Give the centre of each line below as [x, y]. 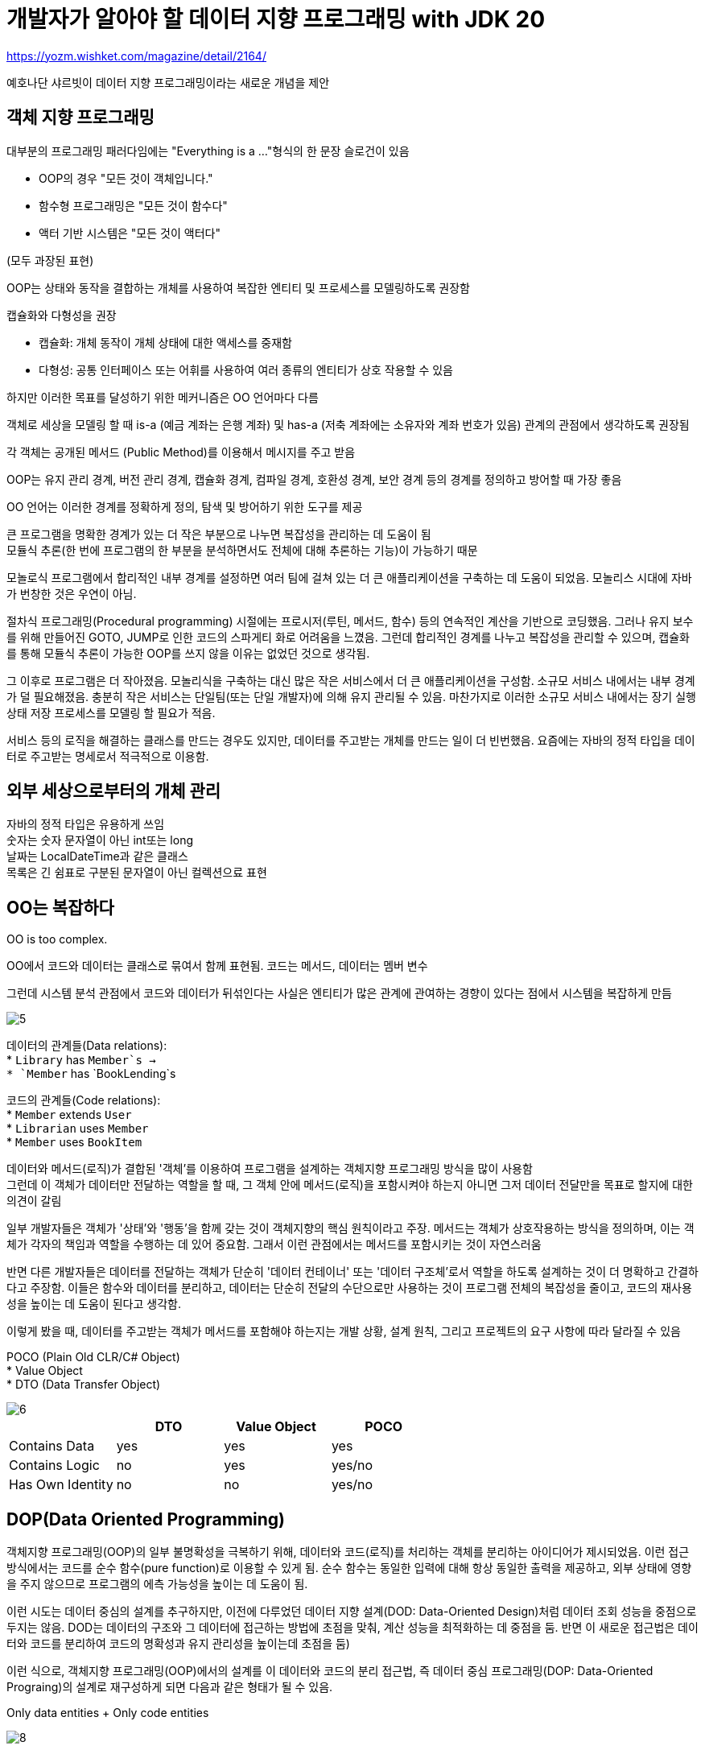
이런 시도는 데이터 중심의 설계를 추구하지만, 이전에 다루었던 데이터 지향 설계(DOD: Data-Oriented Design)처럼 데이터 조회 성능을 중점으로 [352, 1612]
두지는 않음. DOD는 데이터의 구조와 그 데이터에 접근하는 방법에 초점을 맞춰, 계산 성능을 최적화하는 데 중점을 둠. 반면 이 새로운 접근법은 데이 [352, 1628]
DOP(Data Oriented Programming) [146, 1519]
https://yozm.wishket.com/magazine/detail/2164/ [136, 56]
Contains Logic [54, 1465]
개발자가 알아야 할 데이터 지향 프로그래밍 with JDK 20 [276, 19]
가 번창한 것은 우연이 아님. [72, 593]
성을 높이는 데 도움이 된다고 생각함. [94, 1304]
